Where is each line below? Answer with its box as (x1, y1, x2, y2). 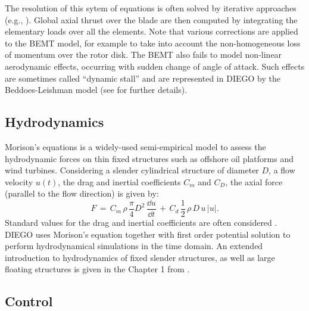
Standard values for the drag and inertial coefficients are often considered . (5, 216, 277, 228)
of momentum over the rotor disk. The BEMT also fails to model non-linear (5, 48, 282, 61)
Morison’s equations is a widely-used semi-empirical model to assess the (5, 140, 266, 153)
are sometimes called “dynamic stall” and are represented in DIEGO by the (5, 71, 280, 84)
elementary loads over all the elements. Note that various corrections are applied (5, 25, 298, 38)
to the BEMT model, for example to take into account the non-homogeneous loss (5, 36, 301, 49)
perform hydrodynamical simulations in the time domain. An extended (5, 240, 263, 252)
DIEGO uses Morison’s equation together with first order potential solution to (5, 228, 291, 240)
